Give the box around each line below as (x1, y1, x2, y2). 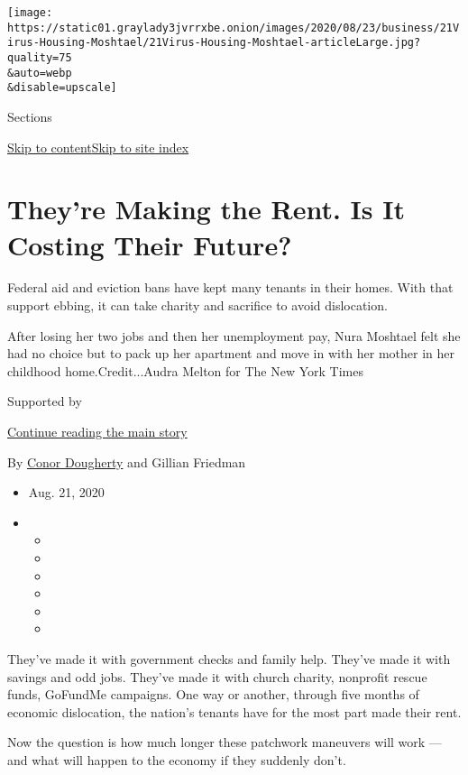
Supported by (7, 392, 82, 411)
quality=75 (7, 51, 72, 64)
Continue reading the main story (7, 422, 188, 440)
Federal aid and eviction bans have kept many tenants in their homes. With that (7, 278, 454, 297)
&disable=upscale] (7, 81, 117, 95)
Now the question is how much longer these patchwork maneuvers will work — (7, 733, 442, 752)
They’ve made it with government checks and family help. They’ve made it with (7, 649, 451, 668)
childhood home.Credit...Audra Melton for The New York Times (7, 361, 363, 380)
